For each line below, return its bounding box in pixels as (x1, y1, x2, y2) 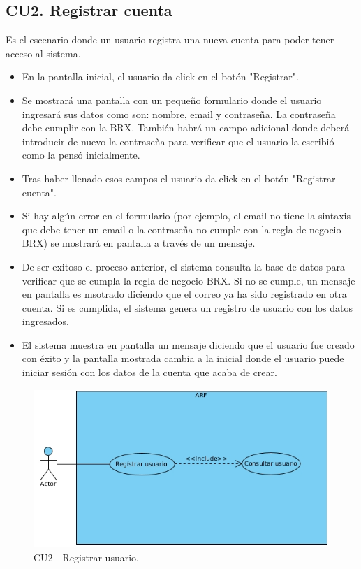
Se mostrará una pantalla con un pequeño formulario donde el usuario (22, 92, 322, 107)
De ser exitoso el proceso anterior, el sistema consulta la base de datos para (22, 259, 345, 273)
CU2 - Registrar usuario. (34, 550, 139, 565)
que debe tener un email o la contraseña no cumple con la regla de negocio (22, 222, 341, 236)
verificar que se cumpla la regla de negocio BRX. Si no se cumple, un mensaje (22, 273, 355, 287)
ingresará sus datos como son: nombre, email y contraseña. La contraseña (22, 106, 336, 121)
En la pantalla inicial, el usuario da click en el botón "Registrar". (22, 69, 299, 84)
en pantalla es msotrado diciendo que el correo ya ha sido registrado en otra (22, 287, 347, 301)
